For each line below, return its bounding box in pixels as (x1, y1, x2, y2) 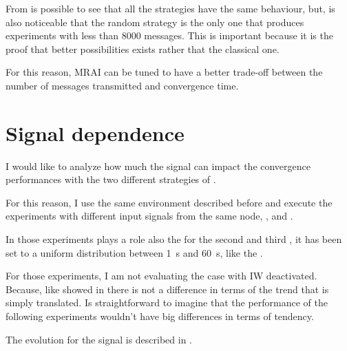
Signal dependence (6, 118, 185, 147)
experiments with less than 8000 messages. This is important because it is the (6, 28, 333, 43)
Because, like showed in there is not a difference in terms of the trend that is (6, 281, 329, 296)
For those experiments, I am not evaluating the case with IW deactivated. (6, 268, 317, 283)
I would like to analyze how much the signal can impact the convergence (6, 158, 311, 173)
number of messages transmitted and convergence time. (6, 78, 239, 92)
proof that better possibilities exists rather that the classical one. (6, 41, 280, 56)
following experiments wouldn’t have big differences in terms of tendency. (6, 309, 314, 323)
